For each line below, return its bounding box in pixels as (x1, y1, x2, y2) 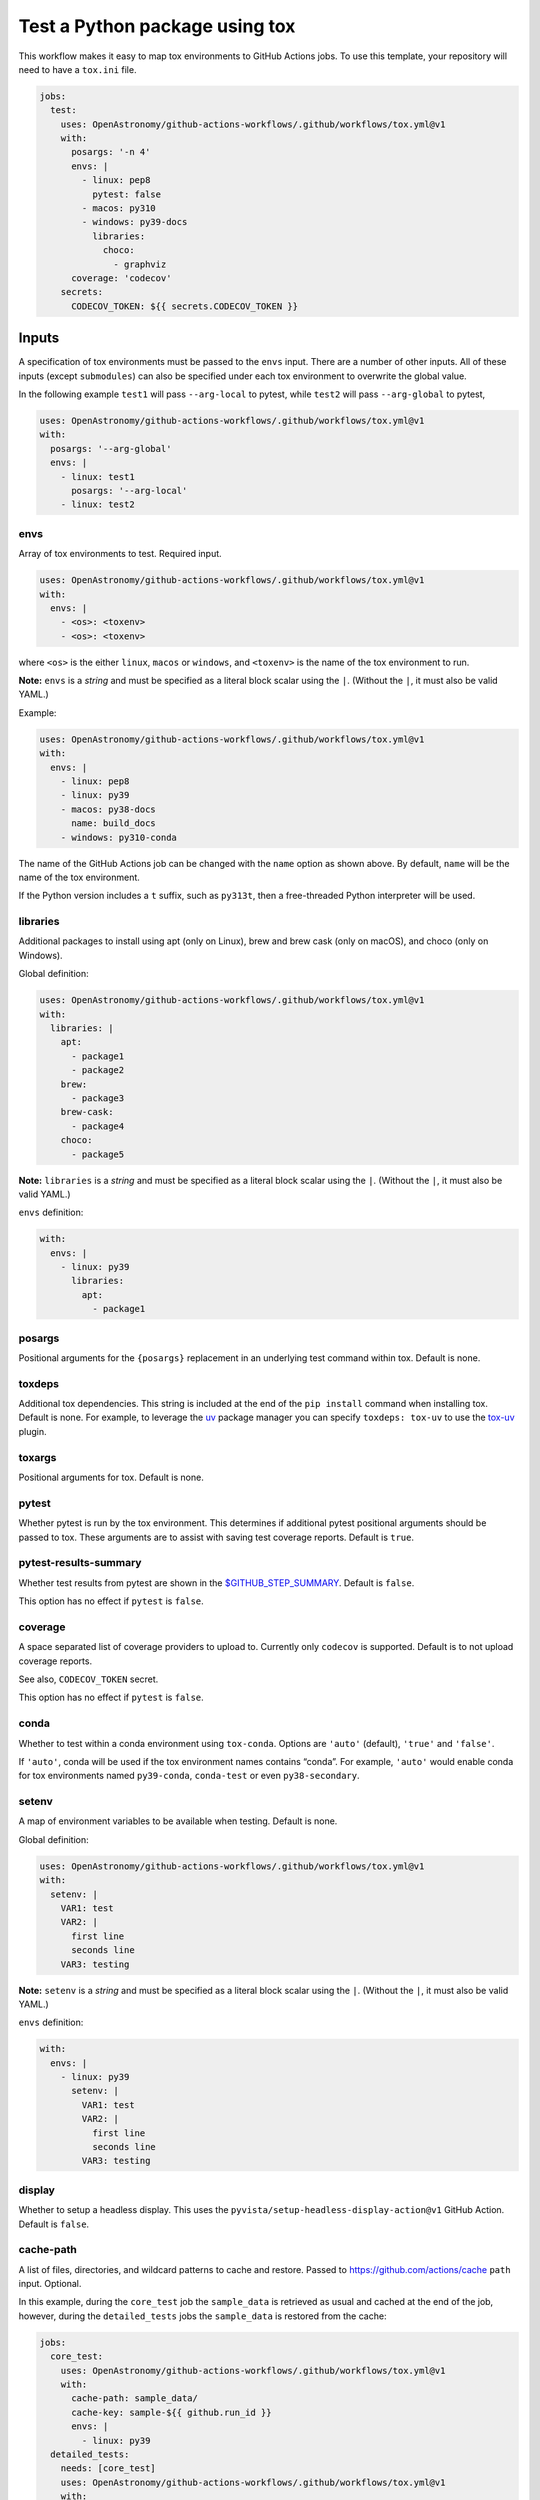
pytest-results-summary (18, 1556, 142, 1570)
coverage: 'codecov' (71, 273, 172, 284)
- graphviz (113, 258, 167, 270)
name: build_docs (71, 818, 157, 829)
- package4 (71, 1120, 125, 1132)
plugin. (18, 1425, 47, 1437)
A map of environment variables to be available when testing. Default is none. (18, 1815, 338, 1827)
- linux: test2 (60, 499, 135, 510)
